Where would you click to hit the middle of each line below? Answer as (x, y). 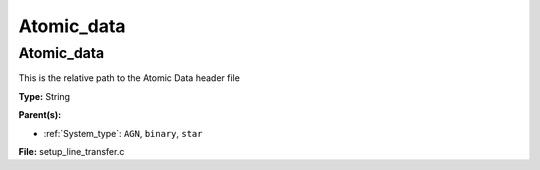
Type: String (44, 96)
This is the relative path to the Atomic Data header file (129, 78)
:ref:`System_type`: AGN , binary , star (123, 133)
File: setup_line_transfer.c (71, 151)
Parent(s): (40, 115)
